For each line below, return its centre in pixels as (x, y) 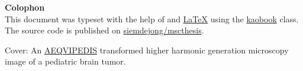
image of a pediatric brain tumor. (65, 61)
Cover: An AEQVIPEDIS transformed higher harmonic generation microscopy (147, 50)
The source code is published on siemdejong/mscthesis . (104, 30)
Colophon (25, 7)
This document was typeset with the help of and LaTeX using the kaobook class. (152, 18)
